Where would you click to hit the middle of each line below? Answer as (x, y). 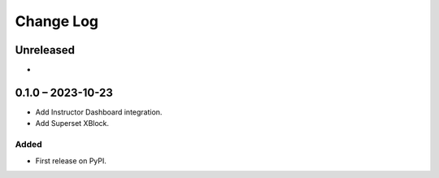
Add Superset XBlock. (72, 124)
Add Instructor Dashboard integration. (99, 112)
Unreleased (45, 50)
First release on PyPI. (71, 161)
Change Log (57, 21)
